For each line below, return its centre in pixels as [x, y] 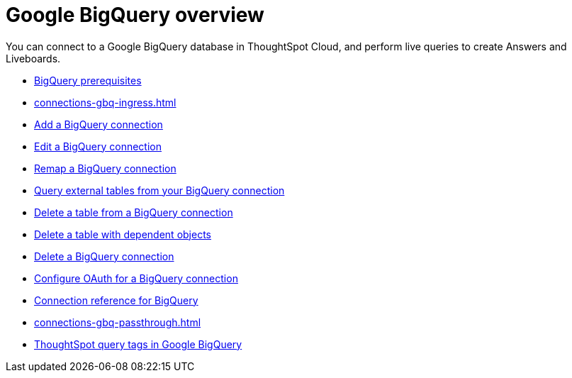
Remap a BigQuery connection [105, 168]
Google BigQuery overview [135, 15]
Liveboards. [33, 58]
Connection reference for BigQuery [116, 300]
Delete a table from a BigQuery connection [134, 212]
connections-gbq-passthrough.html [118, 322]
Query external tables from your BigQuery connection [159, 190]
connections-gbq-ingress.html [105, 102]
